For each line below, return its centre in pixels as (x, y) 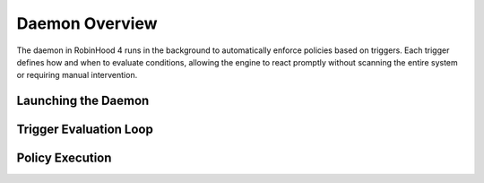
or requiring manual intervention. (77, 75)
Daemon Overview (87, 23)
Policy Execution (64, 158)
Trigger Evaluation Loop (85, 130)
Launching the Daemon (83, 101)
